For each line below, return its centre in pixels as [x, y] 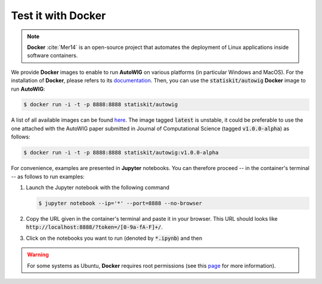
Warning [38, 255]
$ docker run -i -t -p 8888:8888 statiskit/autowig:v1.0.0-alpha [121, 153]
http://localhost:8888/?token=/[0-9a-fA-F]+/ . [95, 227]
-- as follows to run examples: [48, 177]
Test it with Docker [58, 16]
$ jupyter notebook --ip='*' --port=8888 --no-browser [120, 203]
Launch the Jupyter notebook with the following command [98, 187]
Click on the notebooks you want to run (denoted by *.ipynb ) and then [114, 238]
